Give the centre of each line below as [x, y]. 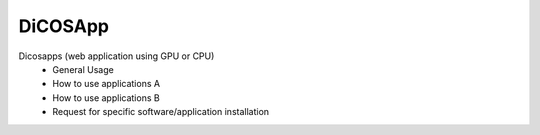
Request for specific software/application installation [161, 112]
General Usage [83, 69]
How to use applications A [106, 84]
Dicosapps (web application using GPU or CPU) [116, 56]
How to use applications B [106, 97]
